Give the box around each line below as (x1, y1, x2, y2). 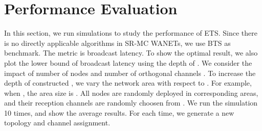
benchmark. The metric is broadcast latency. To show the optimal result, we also (4, 47, 258, 58)
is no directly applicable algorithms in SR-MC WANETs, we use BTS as (4, 37, 231, 48)
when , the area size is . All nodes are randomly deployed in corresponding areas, (4, 87, 258, 98)
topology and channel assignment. (4, 117, 111, 128)
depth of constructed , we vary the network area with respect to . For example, (4, 77, 252, 88)
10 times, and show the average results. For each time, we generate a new (4, 107, 234, 118)
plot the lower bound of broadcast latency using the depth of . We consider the (4, 57, 252, 68)
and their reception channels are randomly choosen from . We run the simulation (4, 97, 258, 108)
